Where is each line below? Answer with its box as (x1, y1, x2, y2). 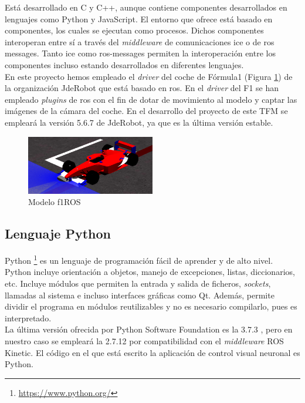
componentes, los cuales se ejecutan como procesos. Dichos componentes (5, 24, 264, 36)
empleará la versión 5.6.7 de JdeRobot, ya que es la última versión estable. (5, 116, 273, 128)
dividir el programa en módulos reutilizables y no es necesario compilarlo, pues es (5, 300, 297, 313)
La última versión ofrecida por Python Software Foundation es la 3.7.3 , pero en (5, 323, 293, 335)
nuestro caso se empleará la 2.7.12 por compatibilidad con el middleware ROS (5, 334, 284, 347)
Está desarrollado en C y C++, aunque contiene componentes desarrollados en (5, 1, 287, 13)
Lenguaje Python (5, 224, 111, 243)
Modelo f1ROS (28, 196, 81, 208)
